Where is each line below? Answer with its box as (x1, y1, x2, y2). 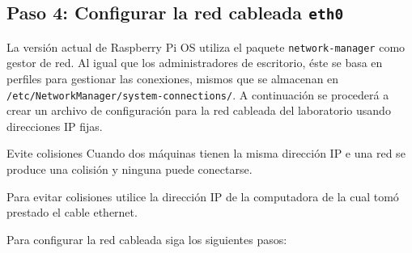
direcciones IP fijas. (6, 117, 103, 134)
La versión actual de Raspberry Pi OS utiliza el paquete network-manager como (6, 38, 406, 55)
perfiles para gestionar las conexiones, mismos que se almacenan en (6, 70, 339, 87)
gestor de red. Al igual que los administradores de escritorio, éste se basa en (6, 54, 383, 71)
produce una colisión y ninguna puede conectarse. (6, 161, 253, 178)
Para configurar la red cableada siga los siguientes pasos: (6, 230, 287, 247)
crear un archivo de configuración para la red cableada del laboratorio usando (6, 102, 391, 119)
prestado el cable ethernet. (6, 204, 138, 221)
